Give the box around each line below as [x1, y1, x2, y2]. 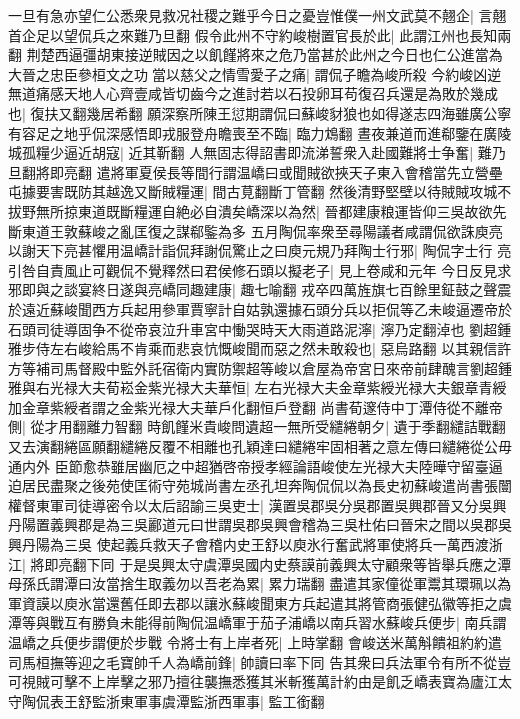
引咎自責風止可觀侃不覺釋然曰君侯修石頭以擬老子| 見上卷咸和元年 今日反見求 [8, 259, 512, 280]
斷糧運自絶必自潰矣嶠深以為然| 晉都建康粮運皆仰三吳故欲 [119, 200, 493, 221]
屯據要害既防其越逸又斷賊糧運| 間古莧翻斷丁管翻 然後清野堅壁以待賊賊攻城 [8, 181, 498, 202]
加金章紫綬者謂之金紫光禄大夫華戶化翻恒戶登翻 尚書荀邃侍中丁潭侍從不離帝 [8, 396, 503, 417]
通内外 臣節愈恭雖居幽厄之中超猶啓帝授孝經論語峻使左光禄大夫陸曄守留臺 [8, 455, 489, 476]
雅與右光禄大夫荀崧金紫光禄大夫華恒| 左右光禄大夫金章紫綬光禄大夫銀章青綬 [8, 377, 507, 398]
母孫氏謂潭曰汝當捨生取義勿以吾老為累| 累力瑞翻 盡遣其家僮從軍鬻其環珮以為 [8, 573, 512, 594]
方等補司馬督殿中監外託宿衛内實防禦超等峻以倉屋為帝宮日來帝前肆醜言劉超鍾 [8, 357, 512, 378]
